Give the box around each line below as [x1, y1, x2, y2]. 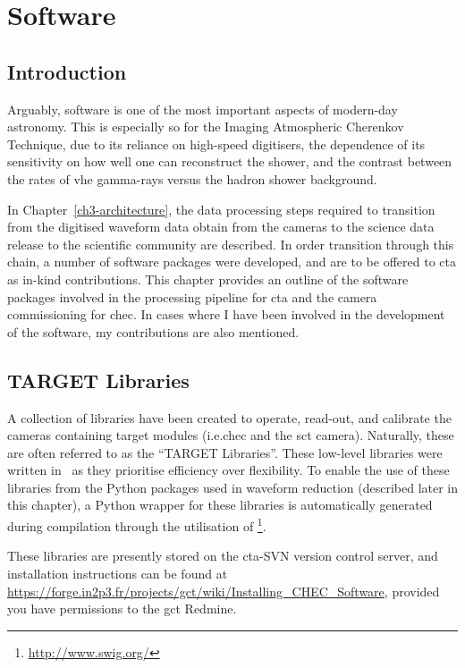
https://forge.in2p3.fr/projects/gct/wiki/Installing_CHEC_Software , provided [7, 581, 440, 600]
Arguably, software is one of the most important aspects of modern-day [7, 99, 398, 118]
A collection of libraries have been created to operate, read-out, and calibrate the [7, 408, 452, 427]
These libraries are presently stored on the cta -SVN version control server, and [7, 546, 438, 565]
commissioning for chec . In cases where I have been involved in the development [7, 305, 445, 324]
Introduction [7, 57, 127, 85]
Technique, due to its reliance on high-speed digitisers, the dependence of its [7, 134, 426, 153]
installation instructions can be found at [7, 563, 228, 582]
